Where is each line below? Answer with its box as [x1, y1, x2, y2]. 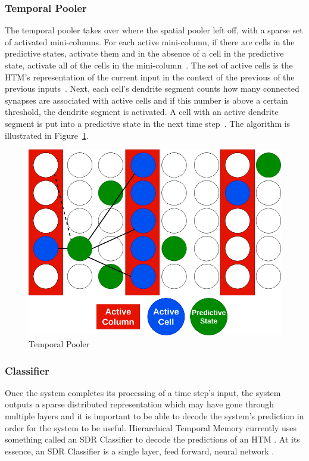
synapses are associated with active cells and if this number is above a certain [5, 94, 288, 106]
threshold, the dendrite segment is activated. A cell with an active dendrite [5, 105, 279, 118]
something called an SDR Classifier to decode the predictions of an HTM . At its [5, 433, 300, 446]
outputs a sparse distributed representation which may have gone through [5, 398, 274, 410]
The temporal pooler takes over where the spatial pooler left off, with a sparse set [5, 24, 303, 36]
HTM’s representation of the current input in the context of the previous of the [5, 70, 295, 83]
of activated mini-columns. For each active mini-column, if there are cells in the [5, 35, 295, 48]
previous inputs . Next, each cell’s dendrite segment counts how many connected [5, 82, 299, 95]
